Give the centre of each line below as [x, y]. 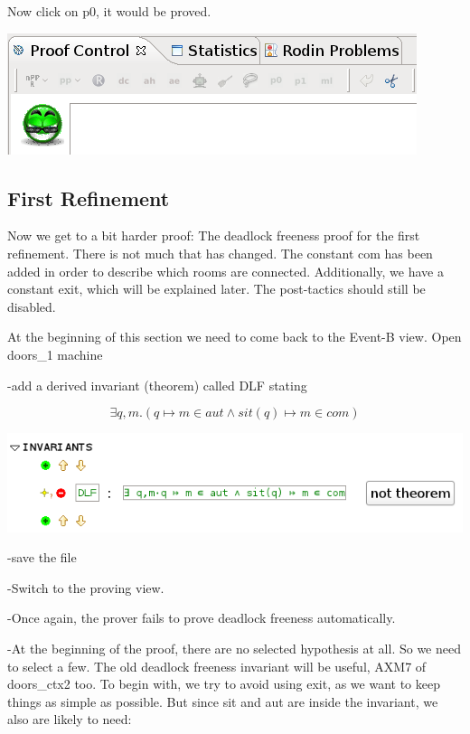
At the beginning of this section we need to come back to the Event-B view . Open [235, 337]
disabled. [32, 306]
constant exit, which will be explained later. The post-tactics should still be [216, 289]
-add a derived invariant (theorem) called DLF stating [157, 385]
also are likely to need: [70, 719]
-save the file [42, 557]
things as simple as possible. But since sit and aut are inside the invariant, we [223, 701]
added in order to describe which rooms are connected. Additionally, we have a [226, 271]
